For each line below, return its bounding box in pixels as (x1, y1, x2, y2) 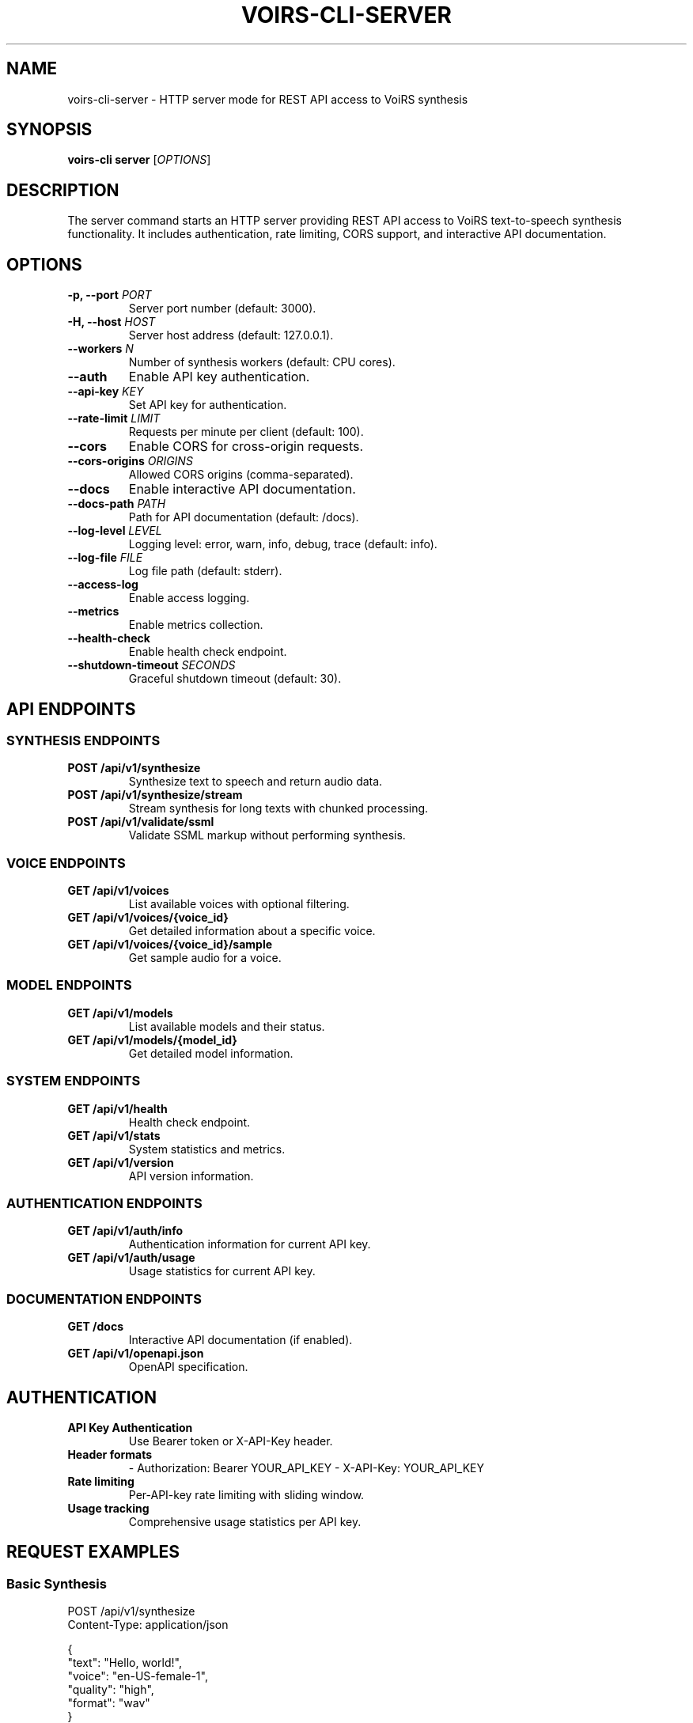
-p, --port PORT (67, 288, 152, 302)
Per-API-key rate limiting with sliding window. (128, 1487, 365, 1501)
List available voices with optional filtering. (128, 897, 350, 911)
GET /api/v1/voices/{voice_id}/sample (67, 937, 273, 952)
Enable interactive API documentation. (128, 481, 356, 498)
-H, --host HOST (67, 315, 156, 329)
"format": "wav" (67, 1696, 150, 1710)
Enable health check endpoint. (128, 645, 287, 659)
